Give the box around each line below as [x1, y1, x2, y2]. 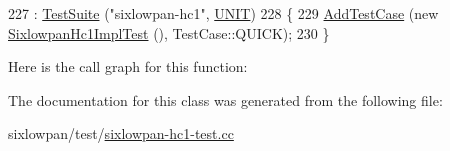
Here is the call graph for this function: [8, 56, 248, 77]
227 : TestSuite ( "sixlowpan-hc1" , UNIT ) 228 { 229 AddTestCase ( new [8, 3, 439, 23]
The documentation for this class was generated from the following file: [8, 89, 443, 110]
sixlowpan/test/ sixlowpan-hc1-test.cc [8, 123, 234, 144]
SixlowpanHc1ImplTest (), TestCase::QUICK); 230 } [8, 22, 330, 43]
